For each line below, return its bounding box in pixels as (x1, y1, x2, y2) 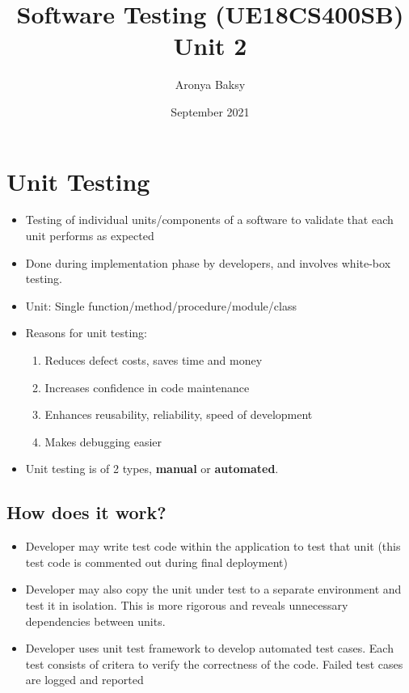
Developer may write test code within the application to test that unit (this (25, 538, 401, 555)
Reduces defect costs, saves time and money (44, 352, 263, 368)
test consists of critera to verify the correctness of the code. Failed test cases (25, 655, 403, 672)
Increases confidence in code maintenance (44, 378, 250, 395)
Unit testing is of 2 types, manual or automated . (25, 460, 279, 477)
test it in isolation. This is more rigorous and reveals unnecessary (25, 596, 348, 613)
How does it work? (6, 500, 167, 525)
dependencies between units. (25, 612, 166, 629)
